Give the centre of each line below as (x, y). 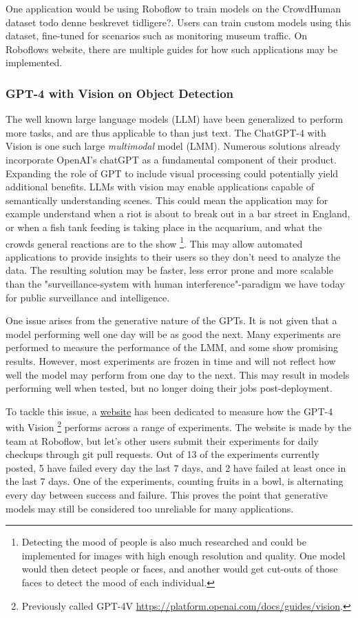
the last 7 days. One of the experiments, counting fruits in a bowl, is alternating (175, 481)
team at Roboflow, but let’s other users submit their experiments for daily (162, 440)
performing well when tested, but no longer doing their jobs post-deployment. (169, 388)
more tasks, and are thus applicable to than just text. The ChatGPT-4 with (166, 132)
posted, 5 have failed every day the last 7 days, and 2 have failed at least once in (176, 467)
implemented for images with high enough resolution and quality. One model (183, 555)
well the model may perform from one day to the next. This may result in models (178, 374)
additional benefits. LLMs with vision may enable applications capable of (160, 187)
